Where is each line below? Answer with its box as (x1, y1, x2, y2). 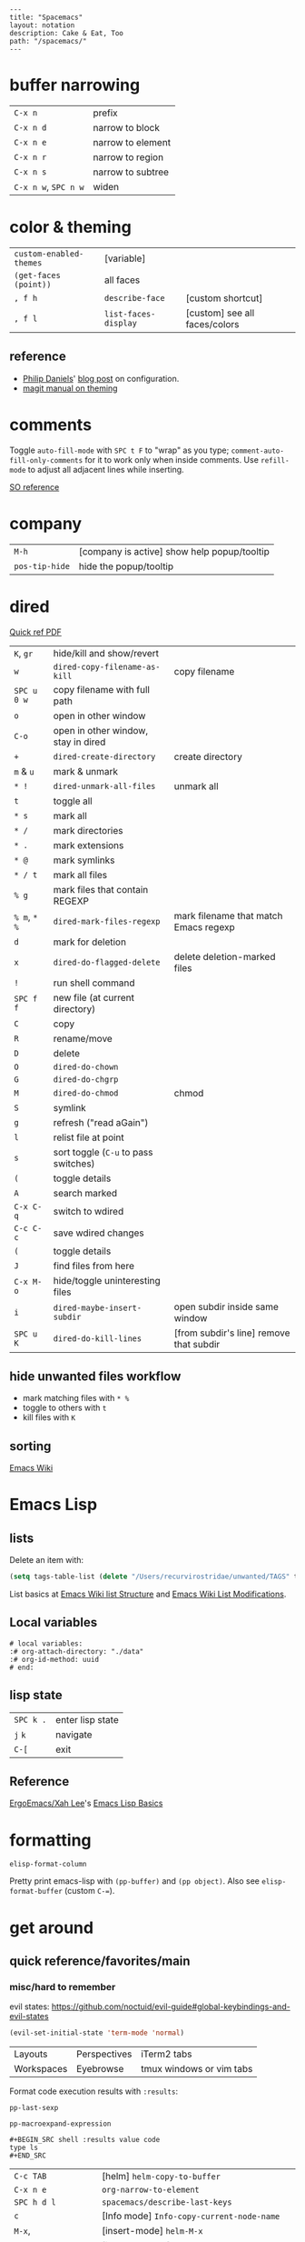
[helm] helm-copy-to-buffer (101, 2170, 221, 2183)
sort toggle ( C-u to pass (53, 1146, 153, 1158)
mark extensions (53, 838, 124, 851)
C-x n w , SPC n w (14, 180, 84, 193)
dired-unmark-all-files (53, 781, 156, 791)
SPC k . (14, 1715, 47, 1725)
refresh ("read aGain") (53, 1116, 149, 1128)
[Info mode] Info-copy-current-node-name (101, 2210, 280, 2223)
